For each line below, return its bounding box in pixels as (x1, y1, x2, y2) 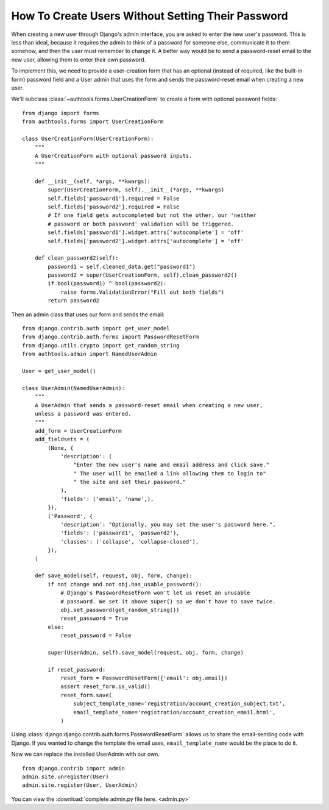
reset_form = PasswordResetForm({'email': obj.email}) (60, 675, 228, 682)
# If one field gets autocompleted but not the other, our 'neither (48, 212, 257, 219)
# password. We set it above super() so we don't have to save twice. (60, 598, 276, 605)
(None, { (48, 444, 74, 451)
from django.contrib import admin (22, 765, 125, 772)
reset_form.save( (60, 692, 113, 698)
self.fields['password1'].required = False (48, 195, 180, 202)
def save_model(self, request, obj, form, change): (34, 572, 193, 579)
